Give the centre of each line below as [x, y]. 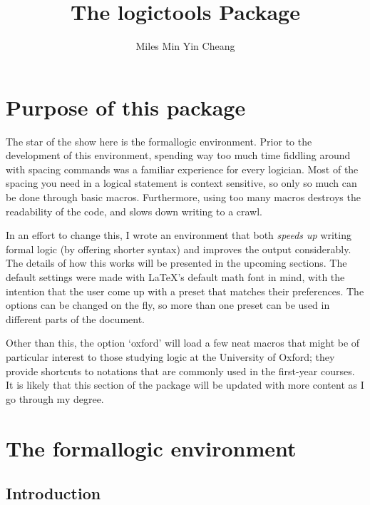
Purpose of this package [126, 107]
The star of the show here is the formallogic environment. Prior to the [159, 141]
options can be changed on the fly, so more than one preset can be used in [168, 305]
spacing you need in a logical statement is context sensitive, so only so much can [181, 183]
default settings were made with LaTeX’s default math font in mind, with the [175, 277]
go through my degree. [55, 398]
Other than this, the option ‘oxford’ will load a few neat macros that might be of [183, 343]
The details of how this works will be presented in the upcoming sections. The [176, 263]
